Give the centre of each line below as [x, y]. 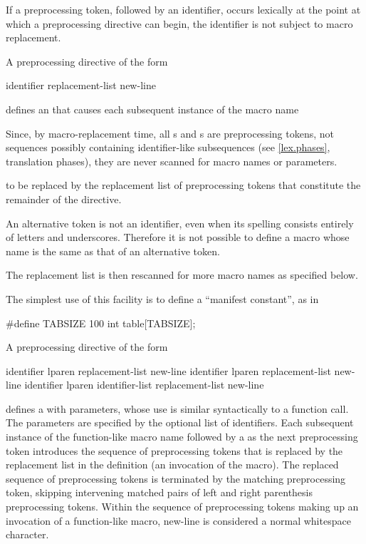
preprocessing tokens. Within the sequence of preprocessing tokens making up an [182, 507]
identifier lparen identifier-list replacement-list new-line [144, 385]
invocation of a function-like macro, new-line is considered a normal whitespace [178, 520]
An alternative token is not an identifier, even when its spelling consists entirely [180, 223]
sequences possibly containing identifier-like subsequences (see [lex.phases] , [168, 147]
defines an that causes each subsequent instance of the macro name [152, 109]
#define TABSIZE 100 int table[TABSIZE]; [101, 323]
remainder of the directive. [64, 199]
